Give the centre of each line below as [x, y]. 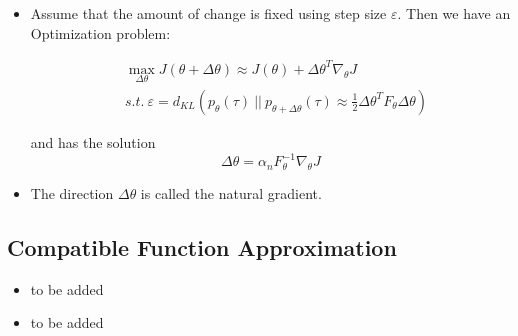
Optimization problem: [100, 32]
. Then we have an [454, 13]
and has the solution [93, 141]
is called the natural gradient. [231, 192]
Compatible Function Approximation [202, 246]
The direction [72, 192]
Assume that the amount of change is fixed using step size [208, 13]
